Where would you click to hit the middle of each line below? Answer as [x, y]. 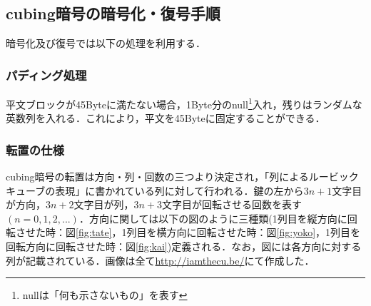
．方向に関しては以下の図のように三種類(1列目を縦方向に [213, 218]
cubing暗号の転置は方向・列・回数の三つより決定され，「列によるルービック [182, 177]
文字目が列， [104, 204]
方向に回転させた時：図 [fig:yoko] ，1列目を [264, 232]
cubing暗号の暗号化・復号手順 [113, 13]
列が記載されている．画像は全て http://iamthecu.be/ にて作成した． [160, 260]
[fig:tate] [94, 232]
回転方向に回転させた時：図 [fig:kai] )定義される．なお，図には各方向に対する [184, 246]
